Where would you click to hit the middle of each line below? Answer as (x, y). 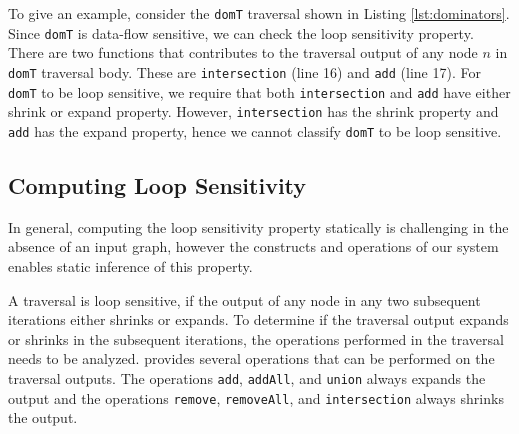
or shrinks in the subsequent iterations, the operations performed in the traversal (256, 338)
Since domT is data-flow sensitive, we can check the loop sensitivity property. (241, 32)
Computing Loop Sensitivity (157, 184)
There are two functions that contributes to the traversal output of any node (243, 52)
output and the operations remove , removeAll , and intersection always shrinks (256, 397)
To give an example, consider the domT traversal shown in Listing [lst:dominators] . (259, 13)
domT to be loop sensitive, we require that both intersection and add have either (259, 91)
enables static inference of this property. (130, 265)
